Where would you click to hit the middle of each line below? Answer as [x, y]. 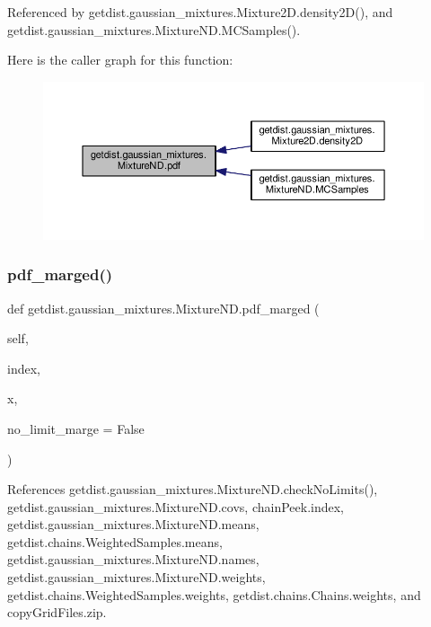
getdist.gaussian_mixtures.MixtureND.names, [133, 559]
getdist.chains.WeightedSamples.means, [115, 541]
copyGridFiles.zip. [57, 612]
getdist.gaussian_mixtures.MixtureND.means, [133, 524]
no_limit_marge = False [76, 428]
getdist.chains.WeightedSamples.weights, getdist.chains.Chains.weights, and [214, 594]
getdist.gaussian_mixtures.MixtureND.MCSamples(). [154, 29]
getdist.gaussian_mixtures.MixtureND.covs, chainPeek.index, [176, 506]
